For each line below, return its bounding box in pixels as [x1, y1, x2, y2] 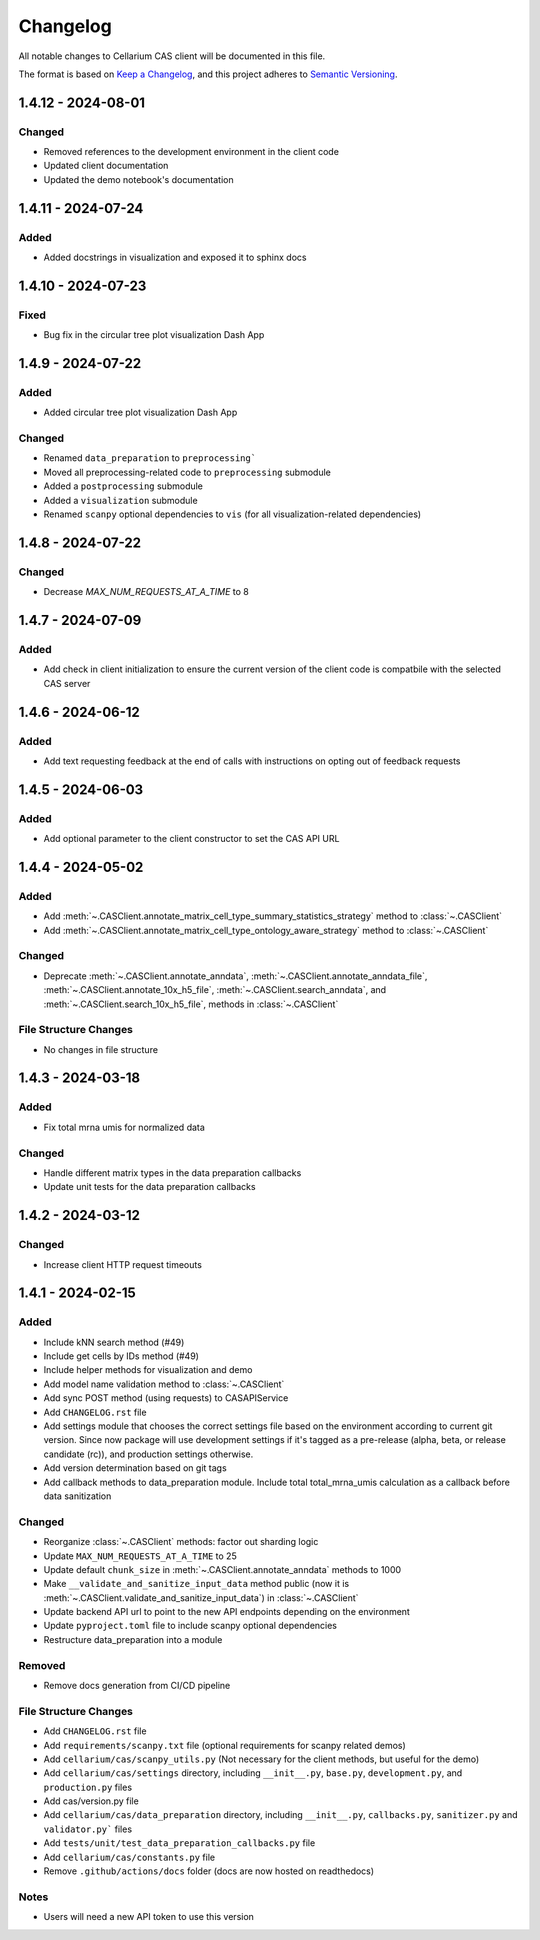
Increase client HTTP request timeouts [43, 1258, 202, 1270]
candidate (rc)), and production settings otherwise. [43, 1448, 254, 1460]
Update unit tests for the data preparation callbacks [43, 1181, 256, 1193]
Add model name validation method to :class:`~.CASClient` [43, 1378, 285, 1390]
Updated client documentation [43, 160, 169, 172]
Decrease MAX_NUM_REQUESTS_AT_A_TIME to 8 [43, 586, 250, 598]
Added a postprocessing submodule [43, 480, 204, 492]
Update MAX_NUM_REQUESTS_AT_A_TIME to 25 [43, 1550, 237, 1562]
